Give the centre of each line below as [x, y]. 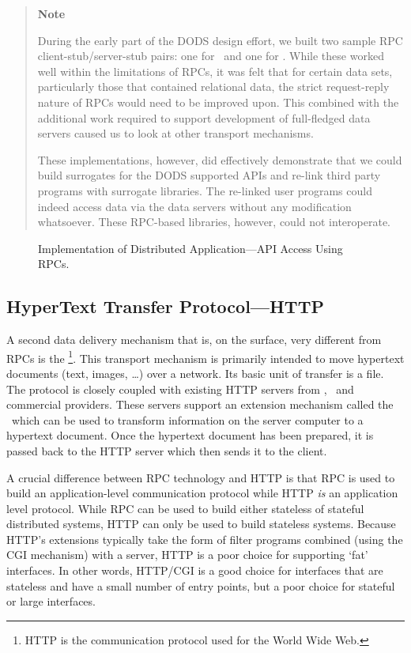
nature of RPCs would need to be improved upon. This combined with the [218, 102]
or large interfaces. [51, 601]
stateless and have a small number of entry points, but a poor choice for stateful [201, 585]
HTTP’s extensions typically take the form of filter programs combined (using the [205, 539]
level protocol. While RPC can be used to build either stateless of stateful [185, 508]
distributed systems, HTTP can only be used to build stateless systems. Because [201, 524]
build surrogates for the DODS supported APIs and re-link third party [209, 175]
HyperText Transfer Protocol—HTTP [165, 306]
